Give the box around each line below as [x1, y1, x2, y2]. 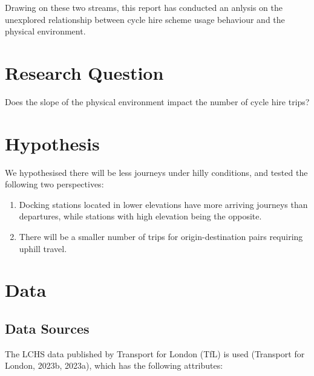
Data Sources [5, 319, 90, 337]
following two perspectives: [5, 178, 104, 190]
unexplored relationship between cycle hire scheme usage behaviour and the [5, 13, 285, 25]
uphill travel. [19, 242, 67, 254]
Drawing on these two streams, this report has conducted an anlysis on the [5, 1, 283, 13]
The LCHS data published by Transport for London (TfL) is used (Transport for [5, 347, 305, 360]
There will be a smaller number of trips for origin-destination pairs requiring [19, 230, 303, 242]
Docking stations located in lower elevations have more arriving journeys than [19, 198, 308, 210]
